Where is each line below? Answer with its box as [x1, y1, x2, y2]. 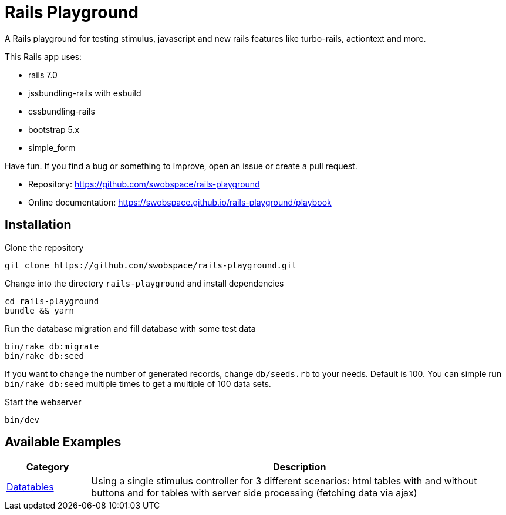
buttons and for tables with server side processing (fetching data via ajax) [91, 487, 417, 499]
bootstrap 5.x [28, 124, 80, 134]
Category [26, 461, 69, 473]
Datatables [6, 481, 54, 493]
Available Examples [5, 435, 122, 450]
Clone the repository [5, 242, 84, 253]
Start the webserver [5, 396, 82, 407]
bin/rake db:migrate [5, 341, 99, 351]
